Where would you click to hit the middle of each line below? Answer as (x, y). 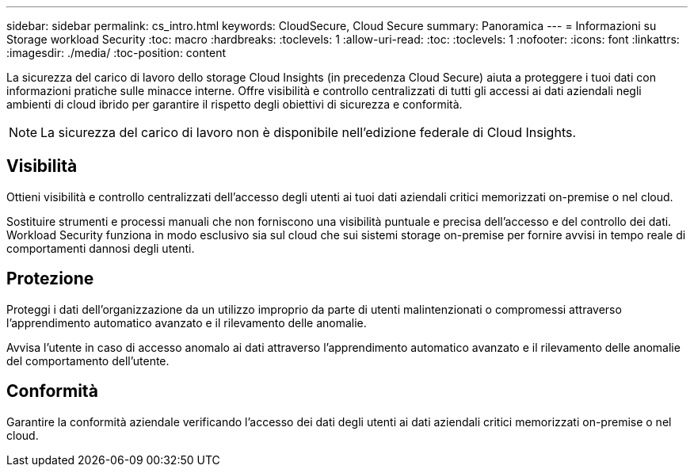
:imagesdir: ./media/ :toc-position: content (116, 53)
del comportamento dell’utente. (88, 360)
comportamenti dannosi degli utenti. (101, 248)
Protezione (50, 279)
